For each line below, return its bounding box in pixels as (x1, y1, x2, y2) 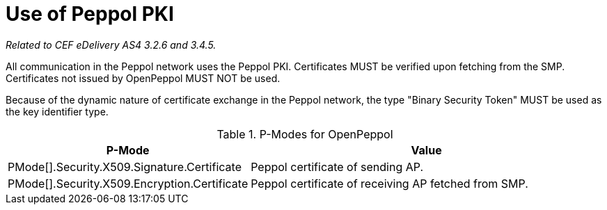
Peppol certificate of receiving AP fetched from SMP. (251, 176, 528, 191)
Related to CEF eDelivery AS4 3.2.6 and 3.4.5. (6, 38, 216, 51)
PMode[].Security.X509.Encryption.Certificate (8, 176, 249, 191)
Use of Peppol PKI (6, 2, 174, 26)
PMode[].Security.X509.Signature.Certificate (8, 159, 242, 174)
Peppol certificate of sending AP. (251, 159, 424, 174)
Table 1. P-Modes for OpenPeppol (216, 127, 393, 141)
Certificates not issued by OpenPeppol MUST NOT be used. (6, 72, 281, 84)
